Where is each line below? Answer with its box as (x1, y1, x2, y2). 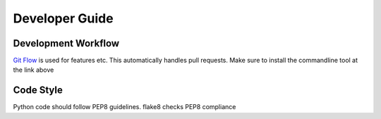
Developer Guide (13, 11, 114, 26)
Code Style (13, 84, 63, 96)
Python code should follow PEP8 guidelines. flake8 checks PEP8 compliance (13, 103, 236, 111)
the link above (13, 65, 54, 74)
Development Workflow (13, 37, 120, 49)
